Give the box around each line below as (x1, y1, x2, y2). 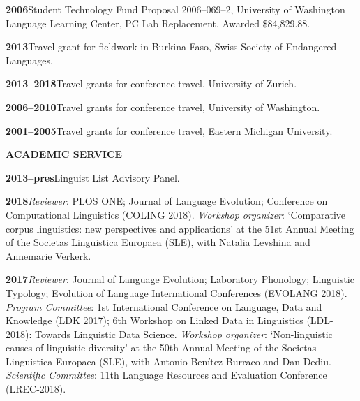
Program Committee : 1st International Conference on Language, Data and (6, 299, 322, 314)
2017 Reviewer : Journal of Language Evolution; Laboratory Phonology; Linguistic (6, 272, 354, 286)
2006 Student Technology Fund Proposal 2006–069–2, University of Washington (6, 2, 345, 16)
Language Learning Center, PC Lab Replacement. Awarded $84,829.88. (6, 15, 310, 30)
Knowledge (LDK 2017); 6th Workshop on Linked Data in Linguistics (6, 313, 303, 328)
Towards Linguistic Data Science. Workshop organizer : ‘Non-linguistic (34, 326, 333, 341)
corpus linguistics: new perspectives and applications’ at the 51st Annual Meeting (6, 221, 354, 235)
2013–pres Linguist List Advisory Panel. (6, 170, 180, 184)
